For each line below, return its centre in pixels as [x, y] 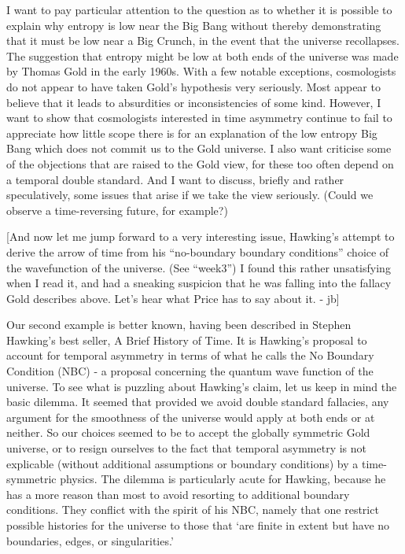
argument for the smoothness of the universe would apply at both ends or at [191, 417]
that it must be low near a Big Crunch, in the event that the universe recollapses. [203, 41]
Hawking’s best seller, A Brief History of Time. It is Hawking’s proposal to [187, 340]
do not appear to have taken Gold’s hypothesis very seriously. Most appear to [193, 86]
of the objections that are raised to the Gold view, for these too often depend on [200, 163]
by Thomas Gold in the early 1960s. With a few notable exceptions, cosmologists [201, 71]
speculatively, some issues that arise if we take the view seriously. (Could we [190, 195]
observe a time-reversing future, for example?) [117, 210]
